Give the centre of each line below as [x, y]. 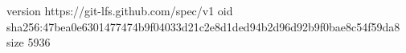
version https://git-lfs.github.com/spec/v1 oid [120, 10]
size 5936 [29, 42]
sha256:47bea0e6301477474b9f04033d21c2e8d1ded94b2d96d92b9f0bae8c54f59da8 [203, 26]
